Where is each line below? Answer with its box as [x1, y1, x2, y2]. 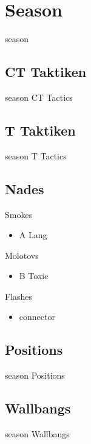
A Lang [19, 228, 47, 241]
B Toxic [19, 269, 49, 282]
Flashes [5, 289, 33, 302]
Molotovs [5, 249, 39, 261]
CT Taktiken [5, 62, 87, 81]
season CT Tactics [5, 90, 73, 103]
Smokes [5, 208, 33, 220]
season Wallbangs [5, 428, 70, 440]
